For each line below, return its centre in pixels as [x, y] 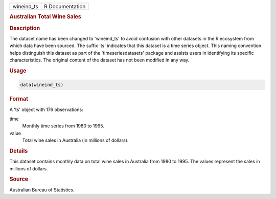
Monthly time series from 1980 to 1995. [63, 126]
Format [19, 99]
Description [25, 28]
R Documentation [65, 6]
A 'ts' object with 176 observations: [47, 109]
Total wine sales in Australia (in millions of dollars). [75, 140]
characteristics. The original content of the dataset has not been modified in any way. [99, 60]
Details [19, 151]
